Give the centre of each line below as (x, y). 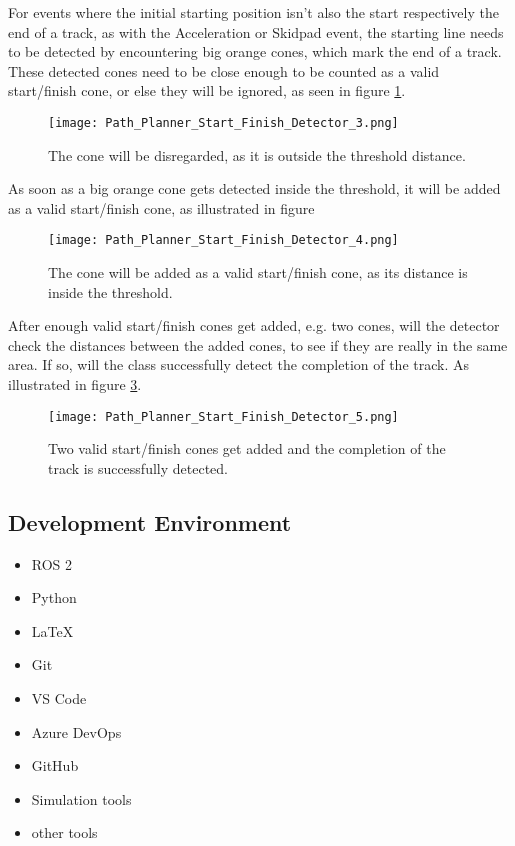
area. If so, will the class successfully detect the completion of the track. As (238, 364)
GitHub (55, 765)
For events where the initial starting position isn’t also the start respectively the (253, 12)
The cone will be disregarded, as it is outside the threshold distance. (257, 154)
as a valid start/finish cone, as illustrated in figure (161, 207)
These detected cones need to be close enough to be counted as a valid (224, 70)
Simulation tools (81, 798)
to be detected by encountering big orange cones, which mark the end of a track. (255, 51)
